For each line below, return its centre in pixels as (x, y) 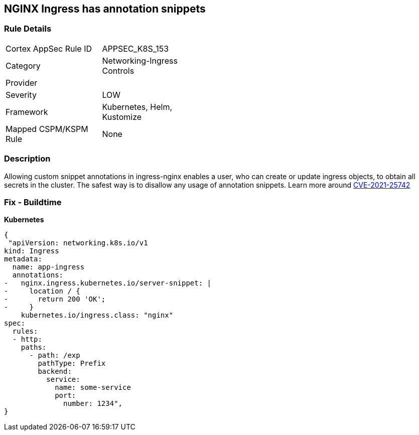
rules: (25, 331)
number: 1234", (93, 404)
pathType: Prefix (72, 364)
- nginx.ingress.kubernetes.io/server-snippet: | (108, 283)
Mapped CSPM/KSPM (47, 129)
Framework (27, 112)
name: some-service (93, 388)
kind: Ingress (32, 251)
